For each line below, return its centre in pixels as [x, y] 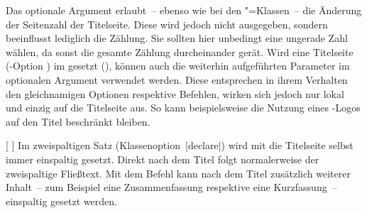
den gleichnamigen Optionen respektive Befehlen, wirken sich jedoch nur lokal [175, 93]
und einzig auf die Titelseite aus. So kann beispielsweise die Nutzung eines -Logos [183, 108]
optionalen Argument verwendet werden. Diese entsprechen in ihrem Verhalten [177, 79]
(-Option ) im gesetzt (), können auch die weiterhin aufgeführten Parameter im [178, 66]
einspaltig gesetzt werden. [61, 201]
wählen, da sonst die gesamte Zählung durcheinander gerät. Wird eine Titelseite [180, 51]
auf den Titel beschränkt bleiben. [78, 121]
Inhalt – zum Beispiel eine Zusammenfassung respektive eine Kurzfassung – [171, 187]
